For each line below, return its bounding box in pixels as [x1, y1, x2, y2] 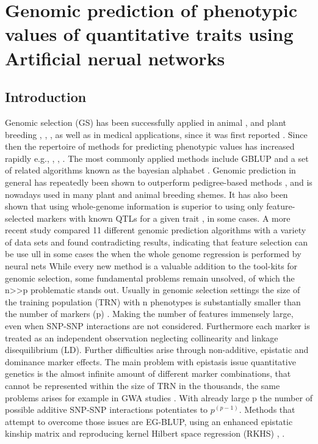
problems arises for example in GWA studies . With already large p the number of [5, 391, 313, 404]
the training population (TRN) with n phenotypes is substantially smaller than [5, 295, 301, 308]
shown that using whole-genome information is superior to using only [5, 200, 264, 213]
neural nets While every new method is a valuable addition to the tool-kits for [5, 260, 298, 272]
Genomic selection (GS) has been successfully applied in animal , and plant [5, 115, 287, 128]
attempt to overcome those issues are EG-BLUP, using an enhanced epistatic [5, 415, 293, 428]
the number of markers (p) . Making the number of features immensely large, [5, 307, 294, 320]
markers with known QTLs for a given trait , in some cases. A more [37, 211, 291, 224]
